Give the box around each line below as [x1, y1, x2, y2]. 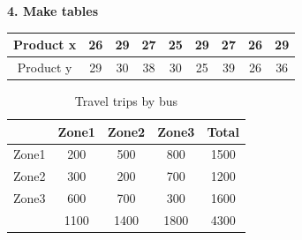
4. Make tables [7, 2, 99, 19]
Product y [17, 57, 72, 76]
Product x [13, 35, 77, 54]
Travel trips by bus [74, 92, 177, 110]
